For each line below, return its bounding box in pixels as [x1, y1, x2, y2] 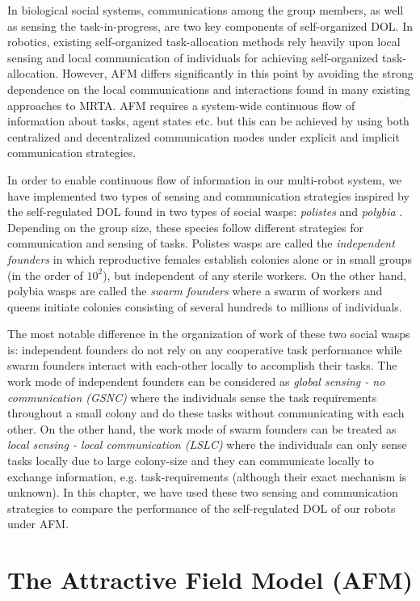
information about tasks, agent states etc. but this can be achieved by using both [7, 112, 409, 129]
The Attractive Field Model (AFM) [7, 563, 414, 596]
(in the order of [7, 266, 83, 283]
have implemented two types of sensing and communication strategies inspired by [7, 187, 409, 204]
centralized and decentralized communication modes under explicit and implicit [7, 128, 400, 145]
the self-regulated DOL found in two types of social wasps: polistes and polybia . [7, 203, 403, 220]
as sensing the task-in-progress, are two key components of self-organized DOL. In [7, 17, 413, 34]
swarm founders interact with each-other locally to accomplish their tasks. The [7, 357, 397, 374]
